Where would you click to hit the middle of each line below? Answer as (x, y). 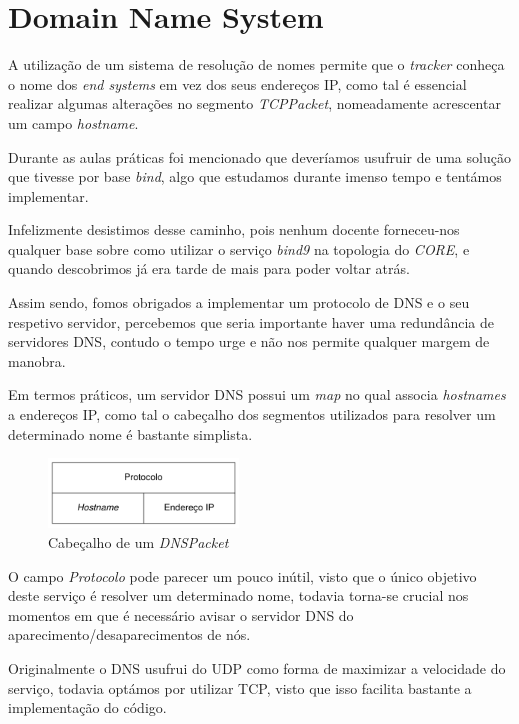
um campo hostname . (73, 122)
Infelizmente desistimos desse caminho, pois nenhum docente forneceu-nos (234, 229)
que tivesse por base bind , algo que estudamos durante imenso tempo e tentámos (255, 176)
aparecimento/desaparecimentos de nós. (129, 634)
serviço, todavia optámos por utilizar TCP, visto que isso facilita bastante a (240, 687)
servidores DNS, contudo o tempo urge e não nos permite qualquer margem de (249, 341)
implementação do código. (87, 707)
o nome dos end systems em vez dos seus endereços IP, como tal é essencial (237, 83)
